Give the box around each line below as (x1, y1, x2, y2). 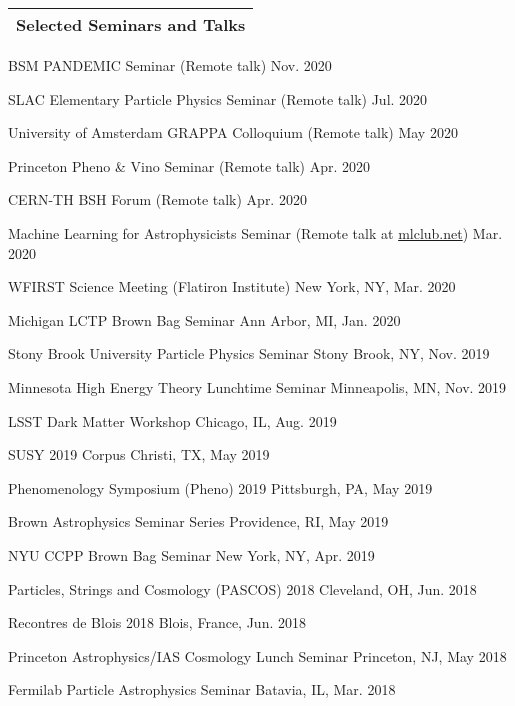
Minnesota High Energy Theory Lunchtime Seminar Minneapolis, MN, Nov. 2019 (8, 376, 507, 397)
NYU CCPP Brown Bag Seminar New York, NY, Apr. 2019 (8, 544, 375, 565)
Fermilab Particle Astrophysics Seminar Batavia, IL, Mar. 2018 (8, 679, 396, 700)
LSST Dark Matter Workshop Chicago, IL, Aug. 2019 (8, 410, 337, 431)
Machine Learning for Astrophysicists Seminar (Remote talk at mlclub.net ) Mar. (8, 222, 503, 243)
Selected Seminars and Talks (16, 13, 246, 36)
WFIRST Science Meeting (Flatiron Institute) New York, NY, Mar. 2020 (8, 276, 456, 297)
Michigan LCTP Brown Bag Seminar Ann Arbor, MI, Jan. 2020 (8, 309, 401, 330)
